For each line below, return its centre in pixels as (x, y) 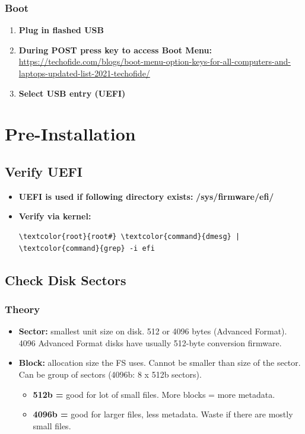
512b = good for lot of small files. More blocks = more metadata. (154, 394)
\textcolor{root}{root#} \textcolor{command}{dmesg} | (129, 236)
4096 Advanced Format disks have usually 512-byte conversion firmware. (150, 342)
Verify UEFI (44, 171)
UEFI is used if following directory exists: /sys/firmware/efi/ (146, 196)
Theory (23, 309)
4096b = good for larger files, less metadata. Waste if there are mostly (163, 414)
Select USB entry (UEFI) (72, 93)
